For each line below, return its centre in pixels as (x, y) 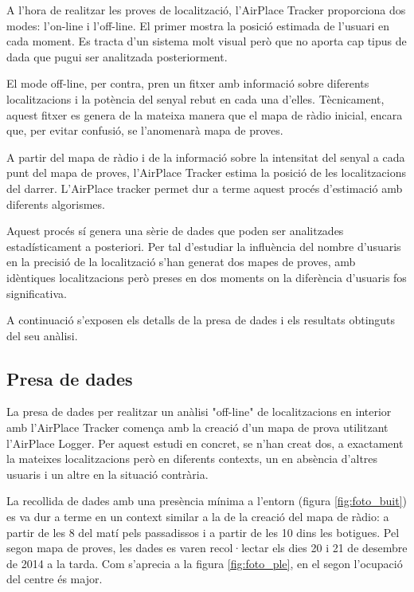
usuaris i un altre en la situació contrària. (107, 474)
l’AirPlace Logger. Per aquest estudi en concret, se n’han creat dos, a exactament (205, 443)
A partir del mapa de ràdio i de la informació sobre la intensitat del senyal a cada (206, 157)
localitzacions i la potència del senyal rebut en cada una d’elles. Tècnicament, (195, 98)
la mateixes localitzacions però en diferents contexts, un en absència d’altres (192, 459)
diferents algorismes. (56, 204)
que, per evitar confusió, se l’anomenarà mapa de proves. (145, 130)
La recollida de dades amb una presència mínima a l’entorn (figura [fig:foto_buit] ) (207, 501)
